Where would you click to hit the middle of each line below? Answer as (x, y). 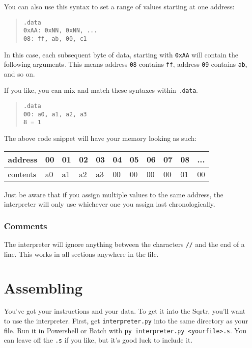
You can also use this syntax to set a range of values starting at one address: (119, 6)
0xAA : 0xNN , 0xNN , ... (60, 31)
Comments (26, 226)
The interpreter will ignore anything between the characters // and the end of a (124, 244)
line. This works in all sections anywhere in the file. (81, 254)
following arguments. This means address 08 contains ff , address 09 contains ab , (126, 64)
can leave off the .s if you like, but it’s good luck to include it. (98, 340)
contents (22, 174)
